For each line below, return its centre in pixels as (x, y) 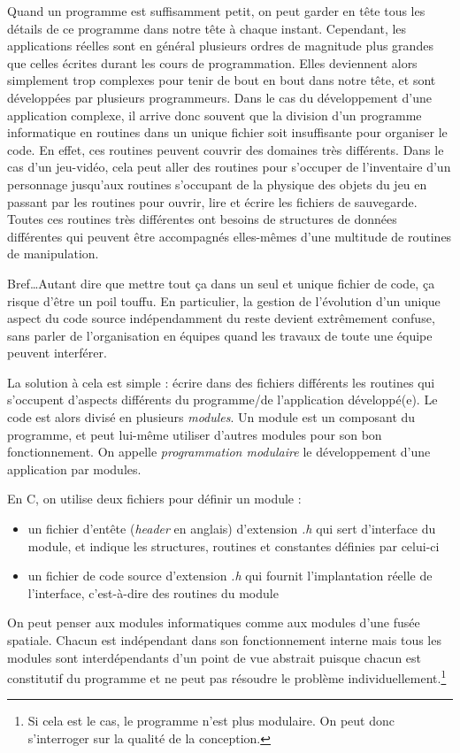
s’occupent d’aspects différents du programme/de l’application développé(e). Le (222, 400)
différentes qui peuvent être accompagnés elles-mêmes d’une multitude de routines (230, 236)
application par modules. (74, 469)
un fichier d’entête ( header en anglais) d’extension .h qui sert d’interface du (232, 529)
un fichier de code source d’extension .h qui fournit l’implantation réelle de (230, 576)
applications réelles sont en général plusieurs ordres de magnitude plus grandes (220, 46)
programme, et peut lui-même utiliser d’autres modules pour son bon (195, 434)
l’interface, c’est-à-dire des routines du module (153, 592)
